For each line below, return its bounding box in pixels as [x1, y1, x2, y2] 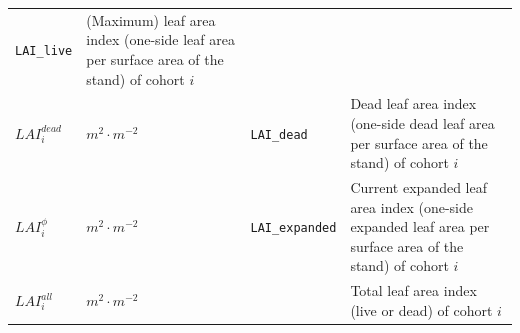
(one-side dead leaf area [350, 112, 495, 133]
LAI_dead [250, 127, 308, 142]
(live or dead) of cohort [350, 299, 493, 320]
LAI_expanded [250, 221, 337, 236]
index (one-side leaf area [86, 29, 235, 50]
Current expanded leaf [350, 177, 487, 197]
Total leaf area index [350, 280, 477, 301]
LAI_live [15, 44, 73, 59]
